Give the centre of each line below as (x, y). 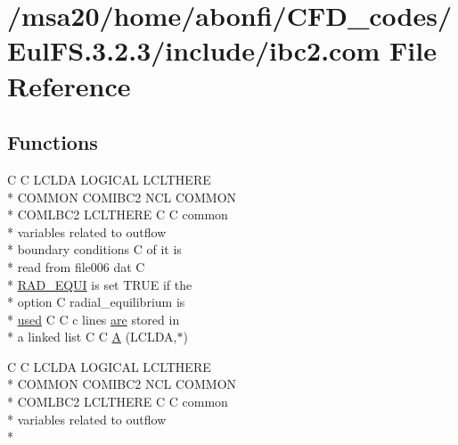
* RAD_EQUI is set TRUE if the (100, 284)
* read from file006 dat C (76, 266)
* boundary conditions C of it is (94, 249)
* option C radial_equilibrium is (96, 302)
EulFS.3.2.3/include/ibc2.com (194, 50)
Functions (53, 142)
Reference (69, 85)
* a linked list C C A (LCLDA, (92, 337)
